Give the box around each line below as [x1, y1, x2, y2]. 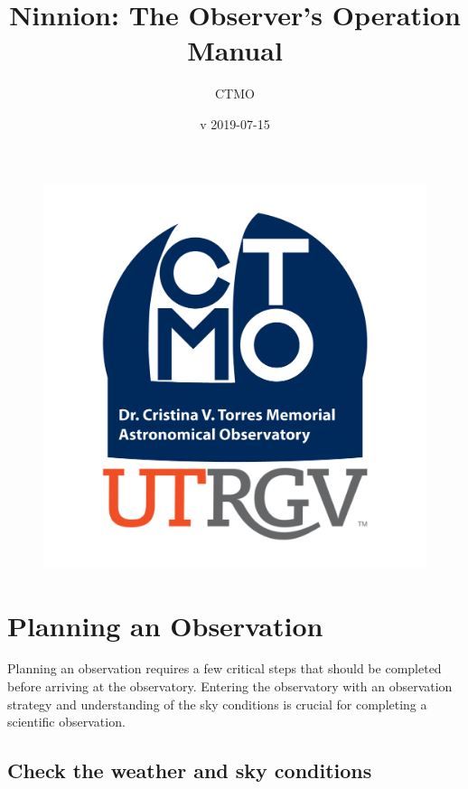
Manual [187, 32, 283, 69]
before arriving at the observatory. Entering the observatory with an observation [7, 677, 453, 696]
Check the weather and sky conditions [7, 756, 372, 784]
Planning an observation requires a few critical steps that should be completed [7, 659, 442, 678]
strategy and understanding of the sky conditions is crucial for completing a [7, 694, 427, 713]
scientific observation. [7, 712, 126, 731]
